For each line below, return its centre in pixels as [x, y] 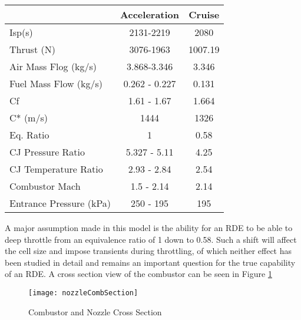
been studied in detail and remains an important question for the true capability [150, 262]
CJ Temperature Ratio [56, 169]
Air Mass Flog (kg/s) [53, 66]
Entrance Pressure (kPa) [60, 203]
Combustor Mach [45, 186]
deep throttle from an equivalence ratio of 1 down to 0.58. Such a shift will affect [151, 239]
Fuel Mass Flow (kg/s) [56, 83]
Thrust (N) [32, 49]
